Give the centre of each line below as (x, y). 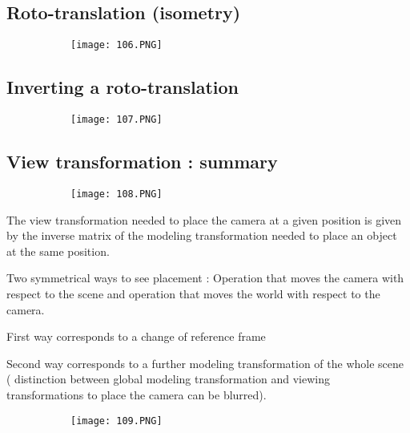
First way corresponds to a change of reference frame (136, 336)
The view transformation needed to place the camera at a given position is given (204, 219)
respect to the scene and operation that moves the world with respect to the (193, 293)
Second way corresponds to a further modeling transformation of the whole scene (205, 363)
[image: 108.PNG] (117, 194)
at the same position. (58, 251)
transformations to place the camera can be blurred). (137, 394)
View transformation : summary (142, 162)
